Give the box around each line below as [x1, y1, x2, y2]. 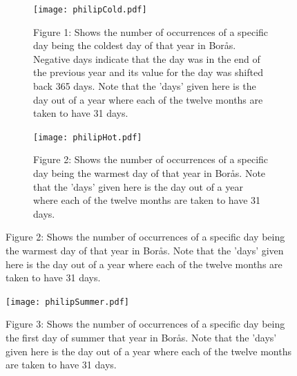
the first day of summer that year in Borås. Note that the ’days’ [6, 330, 277, 345]
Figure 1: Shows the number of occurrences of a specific [33, 24, 269, 39]
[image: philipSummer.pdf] [6, 297, 129, 307]
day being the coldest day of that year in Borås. [33, 38, 236, 53]
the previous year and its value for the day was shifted [33, 65, 263, 79]
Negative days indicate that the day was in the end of [33, 51, 260, 66]
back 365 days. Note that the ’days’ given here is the [33, 79, 256, 93]
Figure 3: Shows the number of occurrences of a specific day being [6, 317, 285, 331]
